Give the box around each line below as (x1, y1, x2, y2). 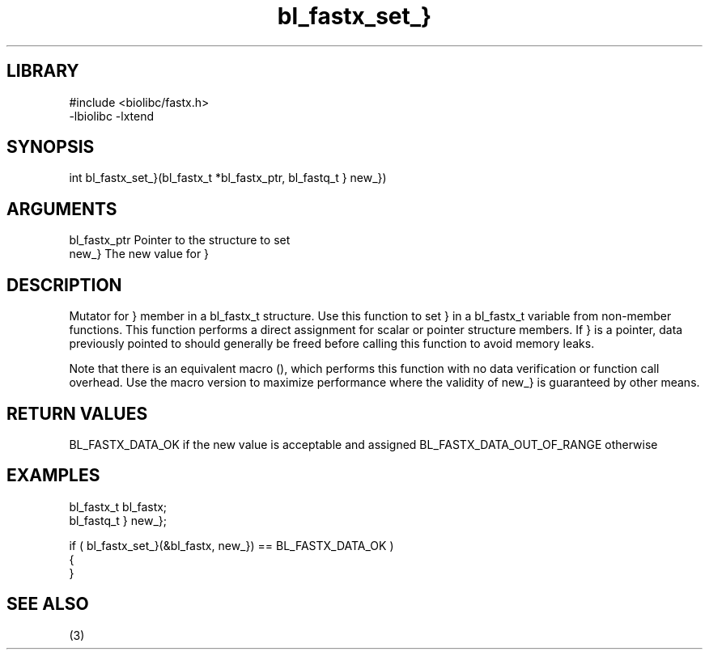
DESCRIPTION (6, 274, 122, 295)
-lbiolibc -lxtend (69, 108, 155, 123)
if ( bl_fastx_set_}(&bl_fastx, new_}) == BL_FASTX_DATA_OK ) (69, 538, 394, 552)
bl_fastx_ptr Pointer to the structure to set (69, 233, 291, 248)
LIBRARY (6, 61, 79, 82)
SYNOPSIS (6, 137, 95, 158)
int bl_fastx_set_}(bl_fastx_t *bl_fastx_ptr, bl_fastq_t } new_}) (69, 171, 387, 185)
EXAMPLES (6, 465, 100, 486)
